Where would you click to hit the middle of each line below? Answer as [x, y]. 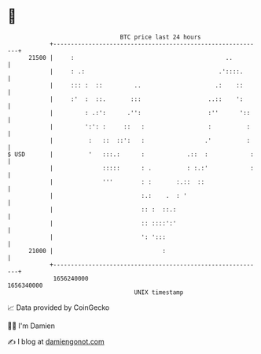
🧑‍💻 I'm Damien [31, 326]
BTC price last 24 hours [160, 37]
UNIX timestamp [159, 292]
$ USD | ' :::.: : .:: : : [131, 154]
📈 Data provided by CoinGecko [59, 307]
